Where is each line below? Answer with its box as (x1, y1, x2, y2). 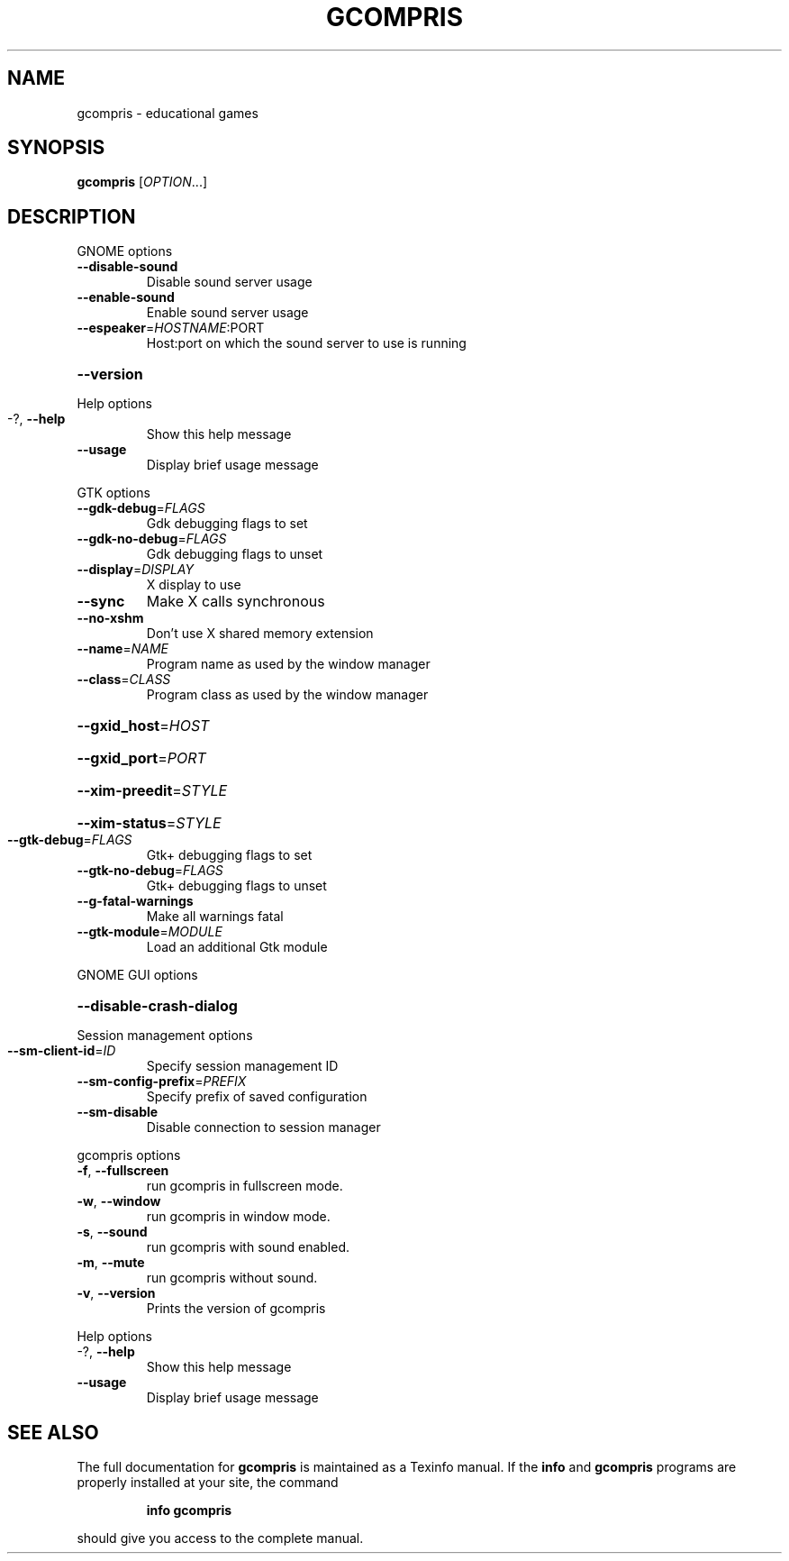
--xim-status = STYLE (77, 814, 222, 833)
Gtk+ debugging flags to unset (146, 878, 327, 894)
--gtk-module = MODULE (77, 924, 222, 940)
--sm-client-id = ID (7, 1043, 116, 1059)
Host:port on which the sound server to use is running (146, 335, 467, 351)
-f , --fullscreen (77, 1163, 169, 1179)
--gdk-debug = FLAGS (77, 500, 205, 516)
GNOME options (77, 243, 173, 260)
